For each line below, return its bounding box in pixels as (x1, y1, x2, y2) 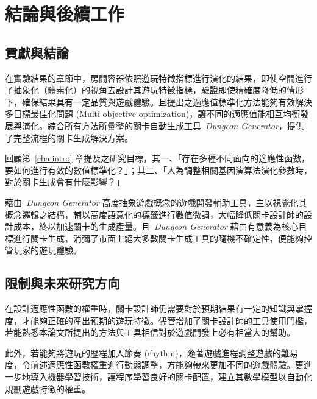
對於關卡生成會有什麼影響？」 (5, 175, 124, 188)
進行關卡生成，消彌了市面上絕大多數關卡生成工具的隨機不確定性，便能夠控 (13, 231, 312, 244)
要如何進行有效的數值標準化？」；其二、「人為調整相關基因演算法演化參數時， (5, 163, 312, 176)
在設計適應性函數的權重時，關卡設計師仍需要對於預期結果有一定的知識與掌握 (5, 302, 312, 315)
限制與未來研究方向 (5, 274, 120, 292)
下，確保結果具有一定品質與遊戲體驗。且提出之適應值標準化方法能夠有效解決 (5, 95, 312, 108)
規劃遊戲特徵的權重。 (5, 382, 90, 395)
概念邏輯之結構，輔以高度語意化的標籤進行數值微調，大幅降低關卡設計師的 (5, 208, 304, 221)
